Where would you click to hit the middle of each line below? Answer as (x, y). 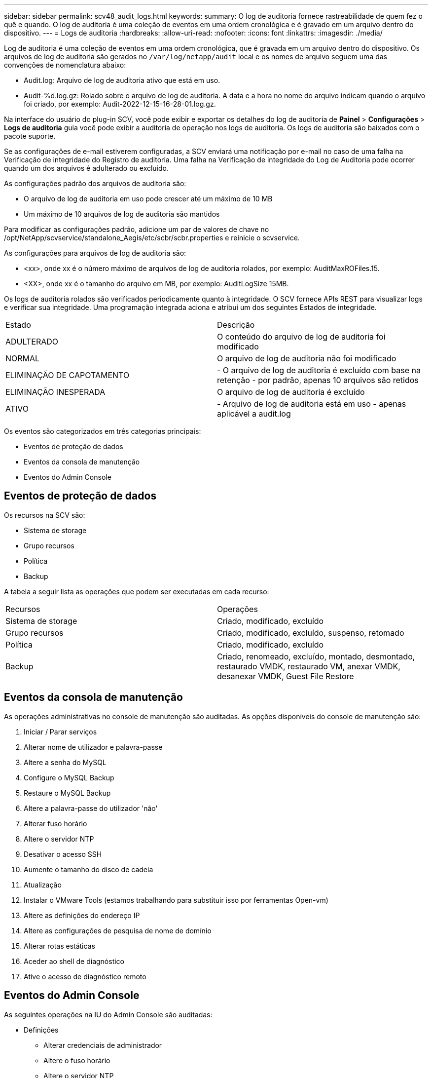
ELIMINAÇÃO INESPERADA (55, 392)
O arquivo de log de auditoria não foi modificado (307, 358)
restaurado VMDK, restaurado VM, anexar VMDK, (309, 666)
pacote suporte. (30, 136)
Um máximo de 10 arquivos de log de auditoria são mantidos (122, 214)
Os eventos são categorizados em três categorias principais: (103, 431)
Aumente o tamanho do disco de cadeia (89, 869)
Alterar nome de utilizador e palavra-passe (93, 747)
